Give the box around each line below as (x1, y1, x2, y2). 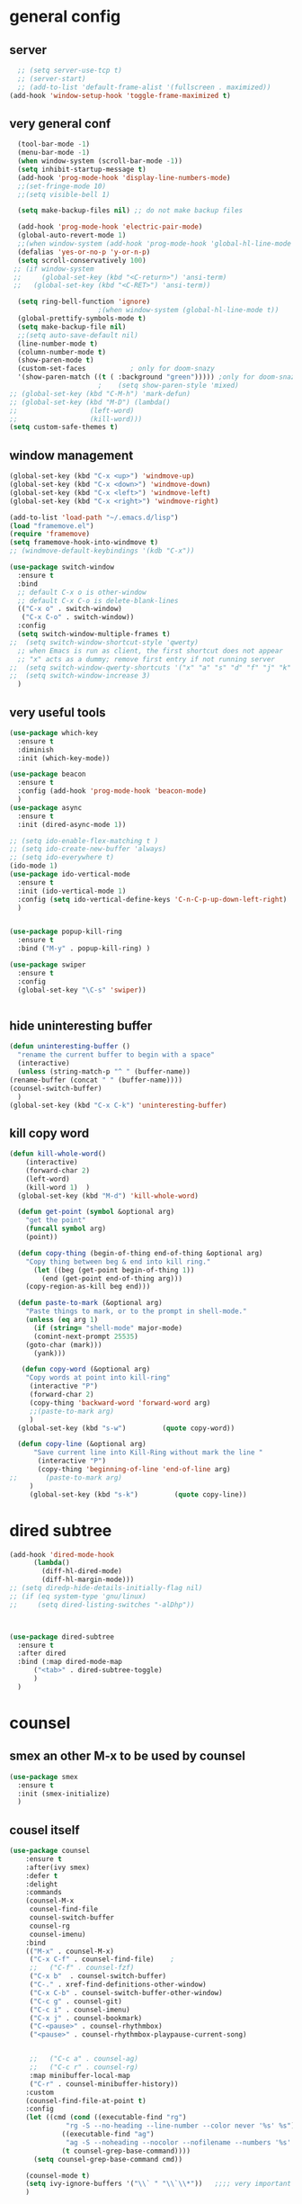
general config (9, 6, 121, 27)
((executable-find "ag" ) (61, 2130, 155, 2139)
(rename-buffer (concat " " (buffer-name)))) (9, 1075, 182, 1084)
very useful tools (9, 705, 106, 720)
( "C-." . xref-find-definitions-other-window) (29, 1980, 207, 1990)
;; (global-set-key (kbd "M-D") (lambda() (9, 398, 171, 407)
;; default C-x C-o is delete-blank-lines (17, 596, 179, 605)
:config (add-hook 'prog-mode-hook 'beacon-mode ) (17, 787, 207, 796)
